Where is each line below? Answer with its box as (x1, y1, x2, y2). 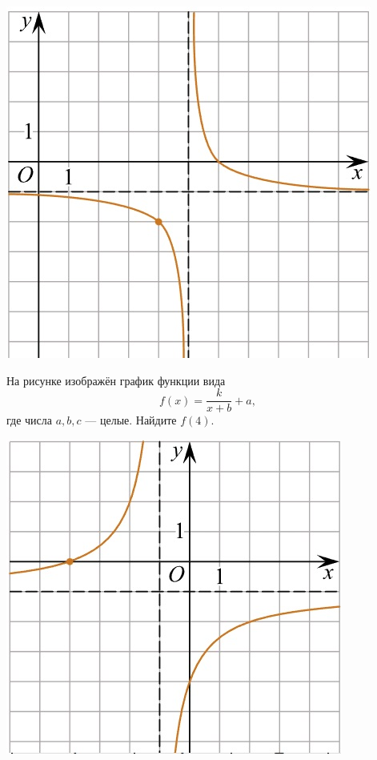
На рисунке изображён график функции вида (6, 372, 226, 388)
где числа (6, 412, 52, 428)
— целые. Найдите (85, 412, 177, 428)
